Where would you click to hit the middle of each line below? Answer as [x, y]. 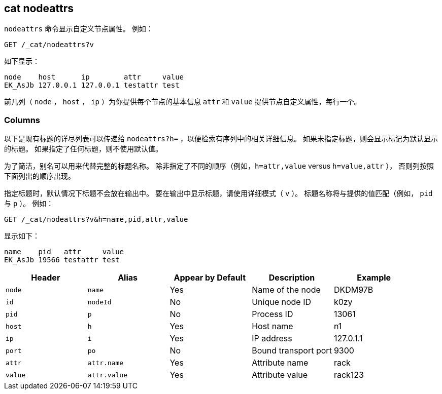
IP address [272, 339]
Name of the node [286, 290]
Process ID [273, 314]
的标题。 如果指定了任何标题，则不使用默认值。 [83, 149]
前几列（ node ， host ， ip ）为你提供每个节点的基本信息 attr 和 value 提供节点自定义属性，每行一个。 [183, 102]
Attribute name [280, 363]
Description [292, 278]
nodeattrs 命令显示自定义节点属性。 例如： [79, 29]
